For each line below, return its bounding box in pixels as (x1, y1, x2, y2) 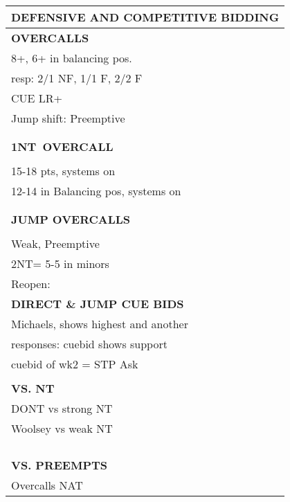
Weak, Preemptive (11, 235, 100, 251)
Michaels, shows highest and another (11, 316, 188, 332)
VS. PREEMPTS (11, 457, 108, 473)
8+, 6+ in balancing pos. (11, 50, 132, 66)
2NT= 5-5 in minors (11, 256, 109, 271)
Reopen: (11, 276, 51, 292)
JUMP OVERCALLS (11, 211, 131, 227)
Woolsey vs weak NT (11, 420, 113, 436)
